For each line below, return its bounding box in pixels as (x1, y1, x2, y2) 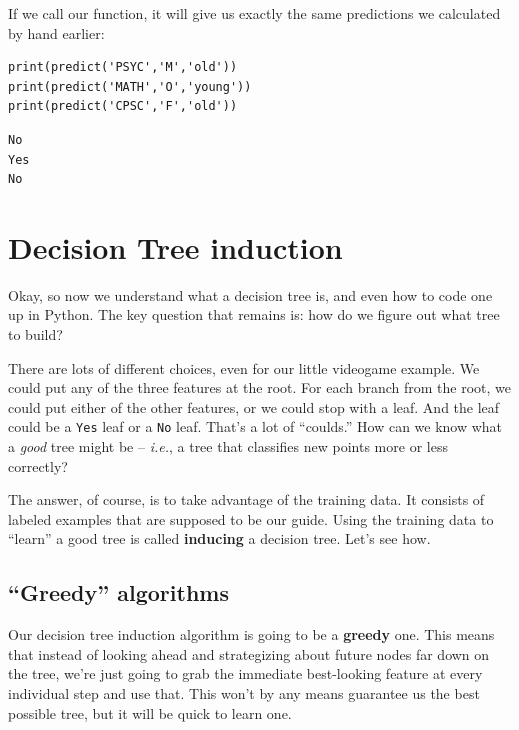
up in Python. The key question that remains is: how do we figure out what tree (8, 304, 500, 325)
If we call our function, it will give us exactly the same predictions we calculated (8, 3, 501, 23)
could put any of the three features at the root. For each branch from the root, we (8, 377, 511, 398)
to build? (8, 324, 63, 345)
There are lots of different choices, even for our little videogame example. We (8, 357, 480, 378)
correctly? (8, 455, 68, 476)
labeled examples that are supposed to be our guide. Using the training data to (8, 508, 494, 529)
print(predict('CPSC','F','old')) (8, 99, 238, 114)
